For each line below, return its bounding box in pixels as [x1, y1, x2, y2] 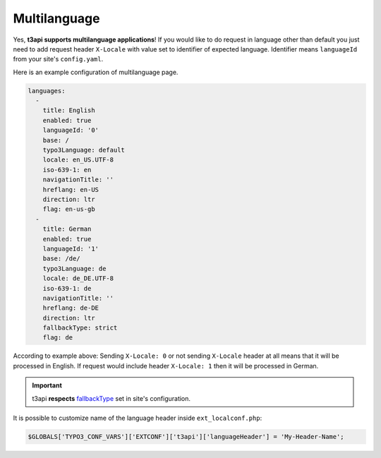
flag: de [42, 334, 73, 342]
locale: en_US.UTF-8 [42, 156, 114, 164]
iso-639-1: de [42, 284, 92, 292]
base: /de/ [42, 255, 80, 263]
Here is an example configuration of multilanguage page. [13, 68, 179, 76]
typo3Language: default [42, 146, 125, 155]
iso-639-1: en [42, 166, 92, 174]
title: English [42, 107, 95, 114]
